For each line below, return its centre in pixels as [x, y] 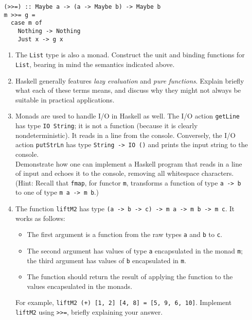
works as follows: [40, 218]
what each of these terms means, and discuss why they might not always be [128, 90]
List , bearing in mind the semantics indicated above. [95, 64]
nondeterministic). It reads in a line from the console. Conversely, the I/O [126, 135]
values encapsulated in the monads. [80, 286]
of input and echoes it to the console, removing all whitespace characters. [125, 173]
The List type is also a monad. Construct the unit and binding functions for [130, 55]
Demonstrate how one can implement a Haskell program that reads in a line [129, 163]
